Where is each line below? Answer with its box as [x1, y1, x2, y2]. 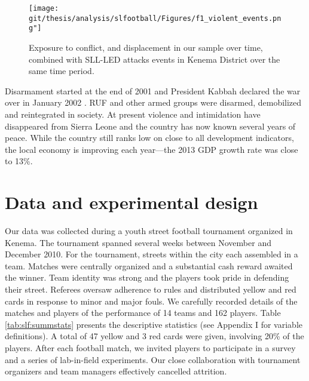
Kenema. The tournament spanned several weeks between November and [5, 236, 271, 248]
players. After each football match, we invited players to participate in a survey [5, 341, 296, 354]
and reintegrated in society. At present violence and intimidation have [5, 107, 261, 120]
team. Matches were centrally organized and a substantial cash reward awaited [5, 259, 293, 272]
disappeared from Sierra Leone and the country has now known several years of [5, 119, 296, 132]
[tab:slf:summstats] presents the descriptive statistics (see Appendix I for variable [5, 318, 302, 330]
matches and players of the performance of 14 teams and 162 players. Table [5, 306, 281, 319]
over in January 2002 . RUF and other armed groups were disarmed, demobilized [5, 96, 302, 109]
